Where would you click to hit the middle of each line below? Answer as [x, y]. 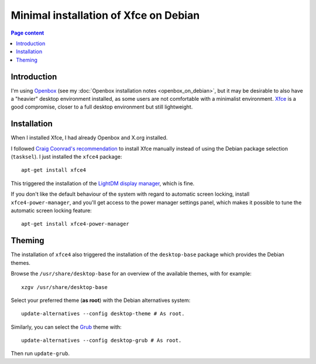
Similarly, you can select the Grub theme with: [66, 327]
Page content [28, 33]
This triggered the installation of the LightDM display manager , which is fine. [103, 183]
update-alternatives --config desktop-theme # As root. [103, 314]
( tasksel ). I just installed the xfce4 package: [66, 157]
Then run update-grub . [40, 353]
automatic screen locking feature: [51, 210]
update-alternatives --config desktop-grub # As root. [102, 341]
